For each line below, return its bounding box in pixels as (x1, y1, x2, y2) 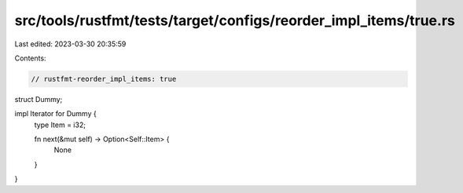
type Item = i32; (34, 120, 86, 129)
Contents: (14, 53, 46, 63)
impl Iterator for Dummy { (14, 109, 97, 118)
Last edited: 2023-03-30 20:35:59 (14, 39, 127, 49)
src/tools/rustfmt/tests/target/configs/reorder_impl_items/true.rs (14, 12, 455, 29)
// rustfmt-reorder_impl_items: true (31, 75, 177, 83)
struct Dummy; (14, 94, 63, 104)
